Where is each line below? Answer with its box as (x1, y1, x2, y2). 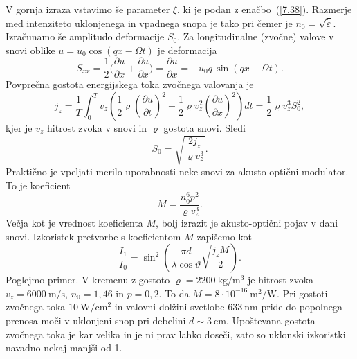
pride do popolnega (261, 299, 342, 314)
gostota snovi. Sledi (163, 121, 246, 135)
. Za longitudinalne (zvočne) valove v (177, 29, 334, 44)
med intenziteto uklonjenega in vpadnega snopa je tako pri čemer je (6, 15, 293, 30)
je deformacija (157, 42, 217, 57)
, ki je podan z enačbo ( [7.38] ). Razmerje (176, 2, 352, 16)
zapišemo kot (196, 229, 252, 243)
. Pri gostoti (277, 286, 328, 300)
